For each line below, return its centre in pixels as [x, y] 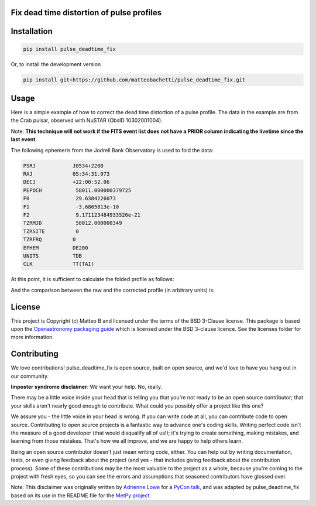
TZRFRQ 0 [49, 240]
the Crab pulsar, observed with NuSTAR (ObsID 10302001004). [87, 121]
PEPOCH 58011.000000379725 [77, 190]
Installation [32, 31]
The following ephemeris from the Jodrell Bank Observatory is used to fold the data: [112, 150]
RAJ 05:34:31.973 [66, 174]
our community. [30, 376]
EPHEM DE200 [56, 248]
